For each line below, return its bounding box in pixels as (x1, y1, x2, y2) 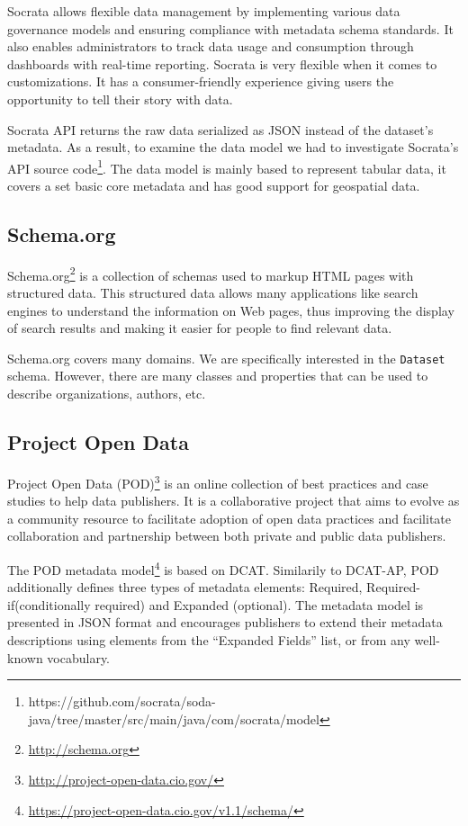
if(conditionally (7, 595, 91, 614)
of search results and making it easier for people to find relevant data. (7, 319, 392, 337)
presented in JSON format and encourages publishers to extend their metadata (7, 613, 443, 632)
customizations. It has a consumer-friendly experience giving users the (7, 72, 394, 91)
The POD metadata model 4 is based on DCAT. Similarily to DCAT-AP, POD (7, 557, 439, 579)
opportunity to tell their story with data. (7, 89, 233, 108)
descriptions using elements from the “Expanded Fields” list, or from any (7, 630, 410, 649)
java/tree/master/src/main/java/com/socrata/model (28, 709, 319, 728)
